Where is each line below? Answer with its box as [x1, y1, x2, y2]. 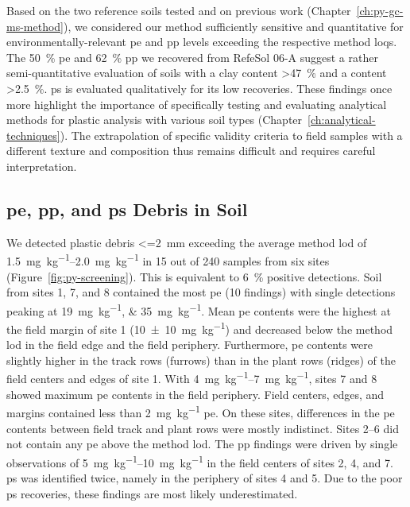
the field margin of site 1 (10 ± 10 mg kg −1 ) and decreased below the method [6, 319, 393, 337]
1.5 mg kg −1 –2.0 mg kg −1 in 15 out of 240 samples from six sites [6, 250, 330, 269]
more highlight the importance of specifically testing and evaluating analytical [6, 95, 387, 112]
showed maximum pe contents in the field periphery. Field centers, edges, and [6, 385, 385, 402]
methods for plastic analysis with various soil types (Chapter [6, 111, 303, 128]
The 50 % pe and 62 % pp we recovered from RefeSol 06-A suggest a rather [6, 48, 378, 65]
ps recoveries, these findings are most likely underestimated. [6, 485, 298, 501]
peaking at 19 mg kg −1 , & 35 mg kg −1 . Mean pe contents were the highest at [6, 300, 391, 319]
